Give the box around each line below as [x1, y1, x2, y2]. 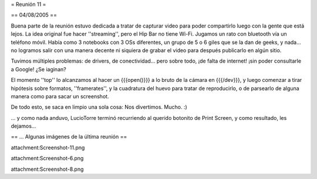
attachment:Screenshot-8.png [11, 166, 84, 173]
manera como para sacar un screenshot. [11, 92, 109, 99]
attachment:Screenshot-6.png [11, 155, 84, 162]
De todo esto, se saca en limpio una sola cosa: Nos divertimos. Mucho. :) [11, 104, 187, 111]
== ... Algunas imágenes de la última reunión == [11, 133, 127, 140]
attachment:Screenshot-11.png [11, 144, 85, 151]
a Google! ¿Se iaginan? [11, 66, 67, 73]
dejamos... [11, 123, 36, 130]
